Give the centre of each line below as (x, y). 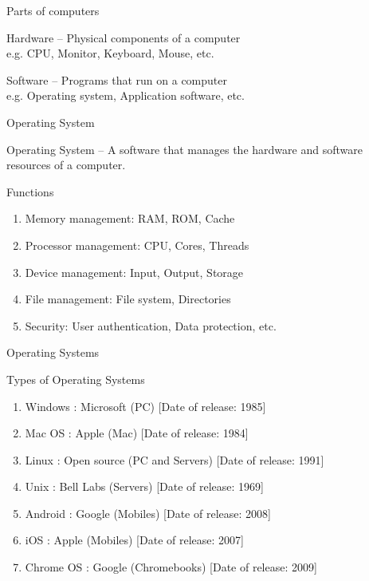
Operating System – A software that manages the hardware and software (184, 149)
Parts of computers (53, 10)
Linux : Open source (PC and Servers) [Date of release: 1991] (175, 459)
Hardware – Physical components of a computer (124, 37)
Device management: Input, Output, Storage (134, 272)
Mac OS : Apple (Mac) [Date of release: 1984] (137, 433)
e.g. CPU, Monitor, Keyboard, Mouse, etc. (110, 53)
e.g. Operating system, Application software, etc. (126, 95)
